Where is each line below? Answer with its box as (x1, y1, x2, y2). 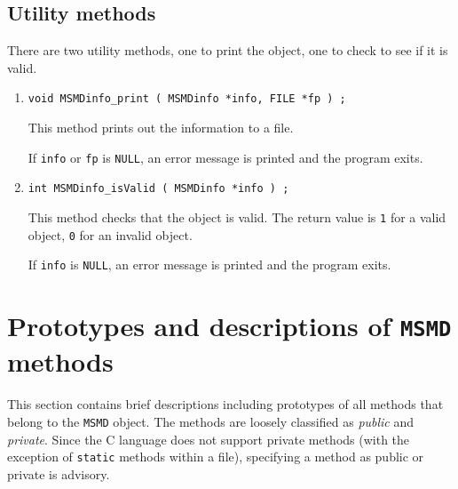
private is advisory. (7, 464, 110, 483)
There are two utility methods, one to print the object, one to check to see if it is (7, 41, 448, 60)
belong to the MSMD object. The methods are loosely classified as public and (7, 412, 415, 430)
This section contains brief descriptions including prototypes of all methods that (7, 395, 444, 413)
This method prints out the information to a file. (28, 118, 294, 137)
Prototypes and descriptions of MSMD (7, 308, 452, 344)
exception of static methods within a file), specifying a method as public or (7, 447, 424, 466)
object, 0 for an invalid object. (28, 225, 193, 244)
